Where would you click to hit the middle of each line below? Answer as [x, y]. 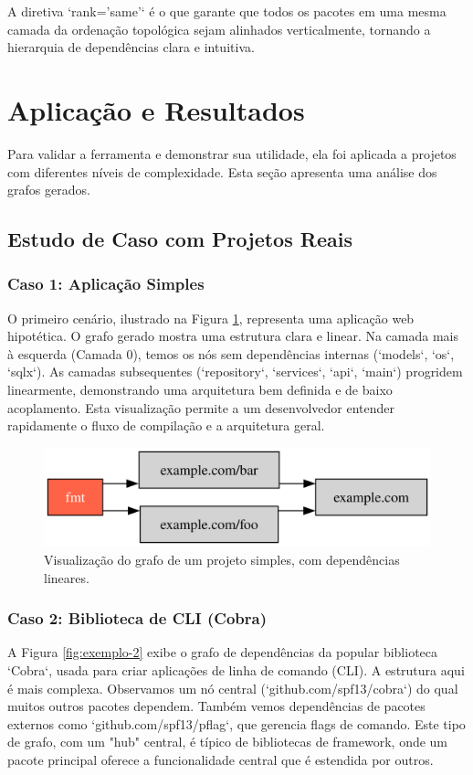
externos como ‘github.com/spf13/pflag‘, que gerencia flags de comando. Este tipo [236, 723]
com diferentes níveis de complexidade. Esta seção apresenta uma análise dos [222, 171]
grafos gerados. [49, 190]
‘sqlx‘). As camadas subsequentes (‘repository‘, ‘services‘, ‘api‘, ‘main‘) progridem [235, 372]
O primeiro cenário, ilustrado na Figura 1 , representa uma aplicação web [211, 318]
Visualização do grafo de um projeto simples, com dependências [222, 559]
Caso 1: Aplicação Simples [106, 284]
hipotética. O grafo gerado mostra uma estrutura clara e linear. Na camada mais [233, 336]
